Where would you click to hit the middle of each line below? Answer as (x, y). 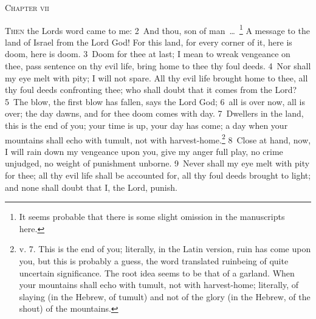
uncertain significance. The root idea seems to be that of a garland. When (157, 273)
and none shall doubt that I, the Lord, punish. (91, 187)
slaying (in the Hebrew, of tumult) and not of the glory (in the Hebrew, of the (165, 296)
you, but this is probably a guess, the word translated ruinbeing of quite (154, 261)
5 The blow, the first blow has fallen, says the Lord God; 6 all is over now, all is (155, 101)
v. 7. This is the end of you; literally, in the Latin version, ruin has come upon (165, 249)
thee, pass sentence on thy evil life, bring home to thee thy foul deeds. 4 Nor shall (158, 66)
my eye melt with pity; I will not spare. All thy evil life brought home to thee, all (156, 77)
